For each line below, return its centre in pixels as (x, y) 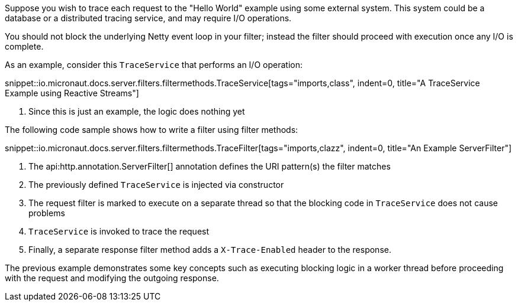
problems (47, 213)
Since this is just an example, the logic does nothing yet (137, 111)
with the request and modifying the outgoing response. (112, 278)
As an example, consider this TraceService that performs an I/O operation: (154, 65)
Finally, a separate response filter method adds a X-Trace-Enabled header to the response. (210, 250)
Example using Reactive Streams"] (72, 93)
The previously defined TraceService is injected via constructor (156, 185)
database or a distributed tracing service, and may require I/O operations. (148, 18)
